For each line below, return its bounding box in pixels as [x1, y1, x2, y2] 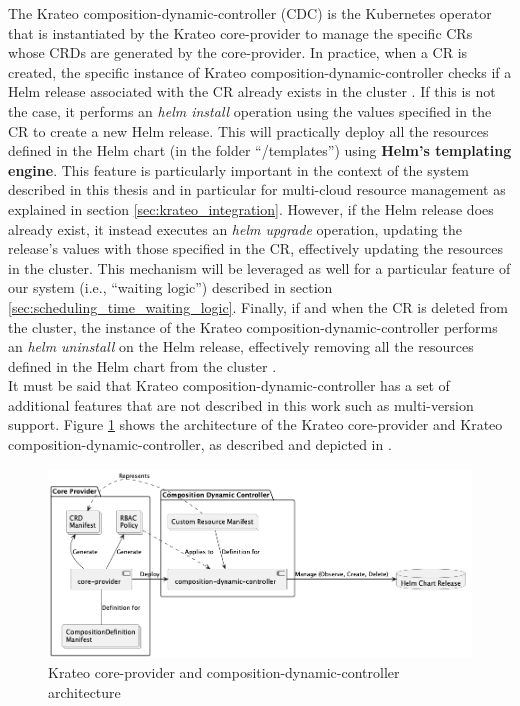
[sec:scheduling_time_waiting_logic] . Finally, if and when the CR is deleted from [8, 296, 509, 317]
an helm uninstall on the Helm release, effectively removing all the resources [8, 336, 474, 357]
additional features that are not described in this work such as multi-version [8, 394, 474, 415]
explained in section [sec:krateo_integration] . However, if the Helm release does [8, 198, 494, 219]
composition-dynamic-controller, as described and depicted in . [8, 434, 392, 455]
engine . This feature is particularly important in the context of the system [8, 159, 469, 180]
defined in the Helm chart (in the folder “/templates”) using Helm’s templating [8, 140, 512, 161]
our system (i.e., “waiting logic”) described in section [8, 277, 333, 298]
